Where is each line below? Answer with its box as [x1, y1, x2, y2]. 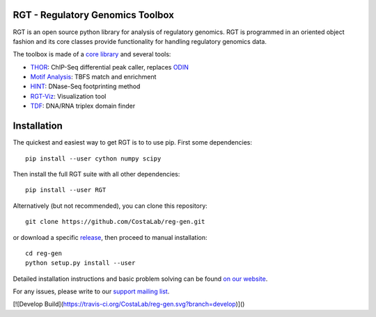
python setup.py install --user [25, 259, 136, 267]
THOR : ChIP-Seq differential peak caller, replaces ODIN [30, 63, 189, 71]
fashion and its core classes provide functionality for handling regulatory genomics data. [13, 37, 267, 45]
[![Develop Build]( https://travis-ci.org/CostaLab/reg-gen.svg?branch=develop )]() [13, 300, 245, 309]
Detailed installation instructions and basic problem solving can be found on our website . [13, 275, 268, 283]
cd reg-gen [25, 249, 63, 257]
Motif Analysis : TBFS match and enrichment [30, 73, 157, 81]
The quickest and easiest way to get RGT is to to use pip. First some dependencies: [13, 138, 252, 147]
